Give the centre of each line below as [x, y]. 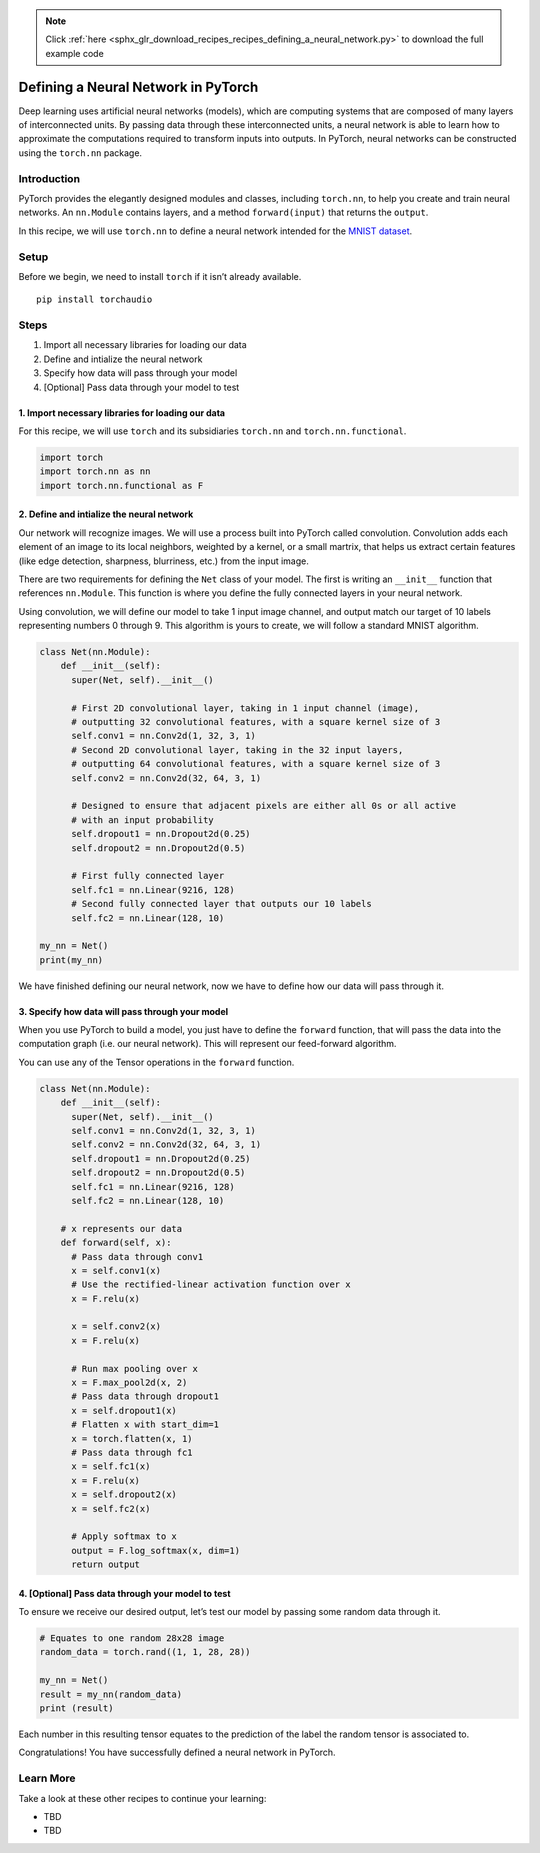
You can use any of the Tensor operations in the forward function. [156, 1062]
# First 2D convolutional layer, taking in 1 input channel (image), [245, 708]
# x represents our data [121, 1228]
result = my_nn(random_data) [111, 1694]
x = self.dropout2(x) [124, 1494]
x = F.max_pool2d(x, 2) [129, 1383]
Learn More [47, 1778]
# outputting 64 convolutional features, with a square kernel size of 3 [256, 764]
